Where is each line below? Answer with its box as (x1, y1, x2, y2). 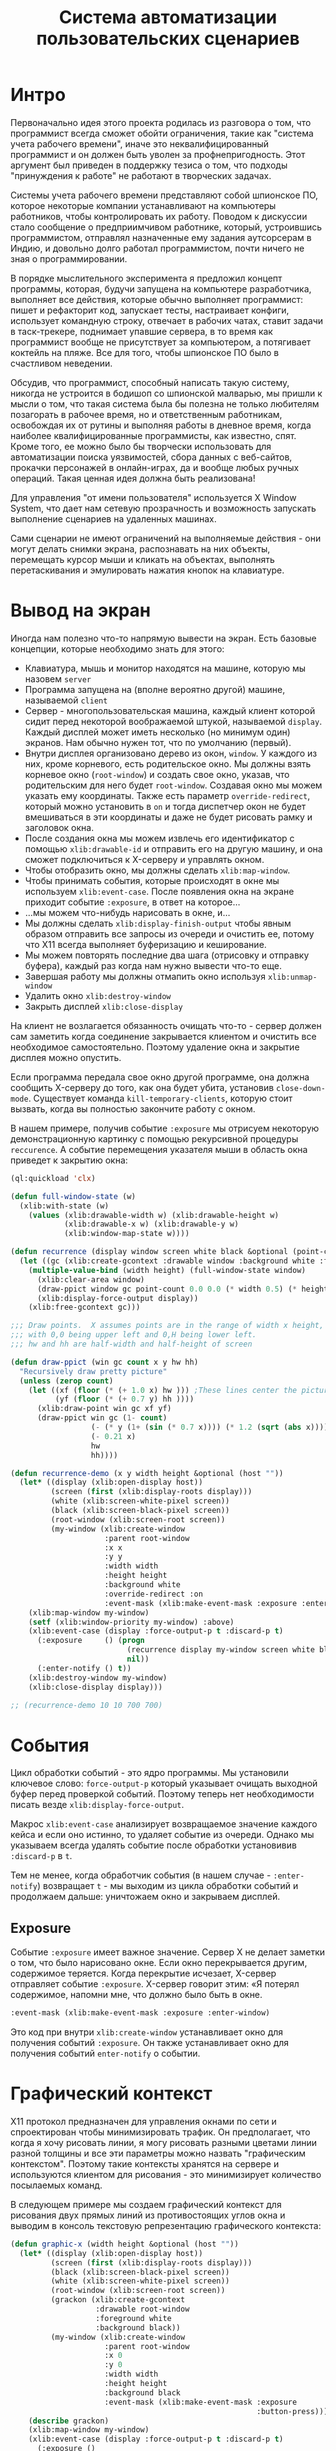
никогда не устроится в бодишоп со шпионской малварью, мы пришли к (10, 387, 323, 399)
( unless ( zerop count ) (19, 1376, 114, 1386)
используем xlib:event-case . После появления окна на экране (24, 885, 295, 897)
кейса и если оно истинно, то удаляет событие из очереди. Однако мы (10, 1829, 315, 1841)
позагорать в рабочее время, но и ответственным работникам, (10, 408, 283, 420)
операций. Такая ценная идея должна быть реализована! (10, 472, 256, 484)
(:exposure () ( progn (36, 1636, 145, 1646)
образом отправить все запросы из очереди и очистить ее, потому (24, 927, 315, 940)
